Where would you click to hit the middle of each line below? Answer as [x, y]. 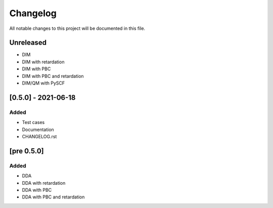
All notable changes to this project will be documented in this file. [77, 28]
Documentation [38, 130]
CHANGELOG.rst [39, 136]
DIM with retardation [43, 62]
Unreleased [28, 43]
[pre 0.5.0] [27, 151]
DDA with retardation [44, 183]
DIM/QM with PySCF [43, 83]
